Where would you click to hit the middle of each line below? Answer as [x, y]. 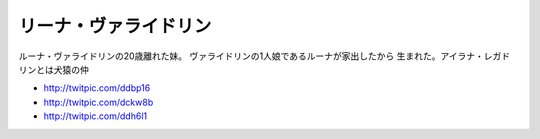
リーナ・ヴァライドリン [115, 26]
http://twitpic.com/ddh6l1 [95, 116]
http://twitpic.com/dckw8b [98, 102]
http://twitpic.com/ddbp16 [97, 88]
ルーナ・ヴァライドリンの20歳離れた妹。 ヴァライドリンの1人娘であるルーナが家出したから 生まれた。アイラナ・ [251, 56]
